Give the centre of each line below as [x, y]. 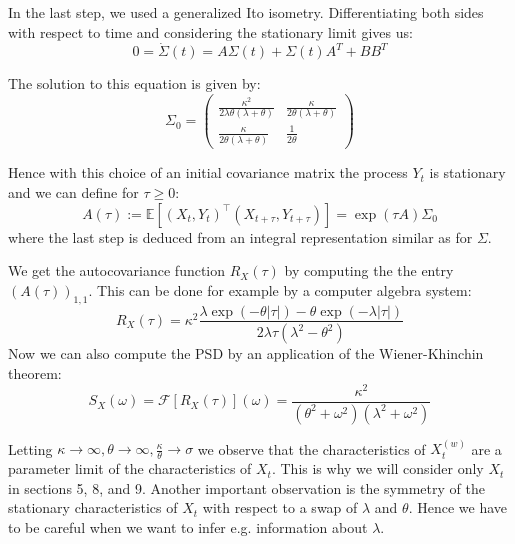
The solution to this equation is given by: [134, 83]
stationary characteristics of [93, 507]
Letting [30, 448]
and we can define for [73, 191]
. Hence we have [458, 507]
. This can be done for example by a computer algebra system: [280, 289]
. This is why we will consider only [377, 468]
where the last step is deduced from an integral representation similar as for [240, 236]
